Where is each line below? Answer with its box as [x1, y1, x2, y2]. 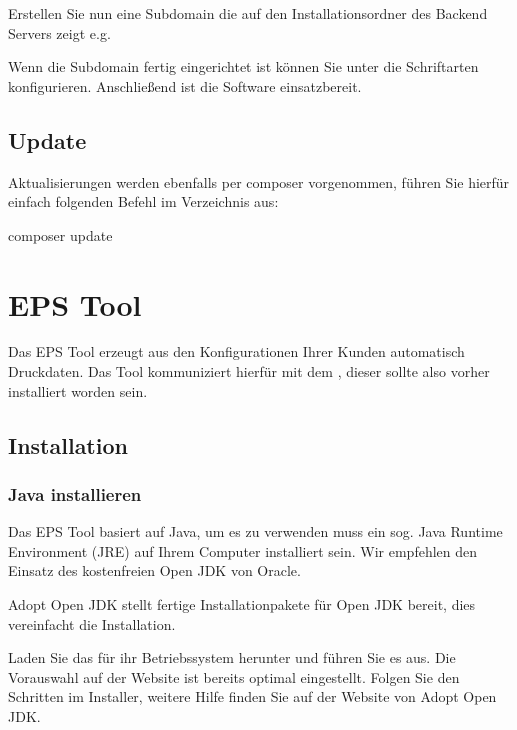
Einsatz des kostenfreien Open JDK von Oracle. [8, 560, 301, 581]
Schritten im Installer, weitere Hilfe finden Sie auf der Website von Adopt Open [8, 686, 497, 707]
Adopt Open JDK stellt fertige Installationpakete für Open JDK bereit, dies [8, 594, 476, 615]
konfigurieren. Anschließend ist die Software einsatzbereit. [8, 75, 362, 96]
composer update [8, 224, 113, 245]
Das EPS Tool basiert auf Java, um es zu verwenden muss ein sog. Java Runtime [8, 521, 503, 542]
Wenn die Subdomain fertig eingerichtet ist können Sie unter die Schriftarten [8, 56, 479, 77]
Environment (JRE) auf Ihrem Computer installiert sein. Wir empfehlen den [8, 540, 477, 561]
